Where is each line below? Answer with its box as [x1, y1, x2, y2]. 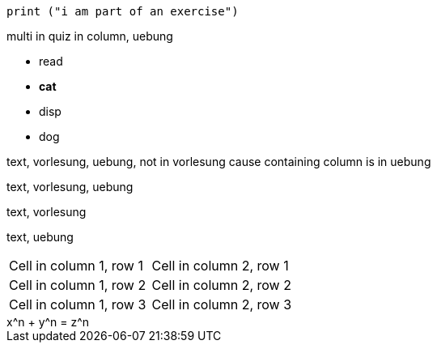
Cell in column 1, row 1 [9, 257, 143, 274]
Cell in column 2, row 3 [151, 296, 292, 313]
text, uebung [6, 230, 74, 244]
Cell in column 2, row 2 [151, 277, 291, 293]
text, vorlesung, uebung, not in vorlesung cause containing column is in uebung [6, 155, 431, 168]
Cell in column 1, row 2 [9, 277, 146, 293]
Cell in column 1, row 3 [9, 296, 146, 313]
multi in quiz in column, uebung [6, 29, 173, 43]
